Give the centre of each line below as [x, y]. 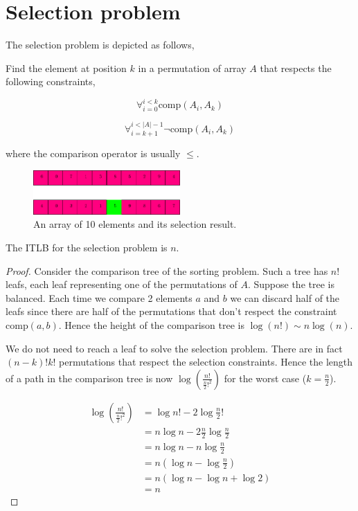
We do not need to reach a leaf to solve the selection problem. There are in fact [174, 348]
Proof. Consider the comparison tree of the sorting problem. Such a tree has [167, 270]
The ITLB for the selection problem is [87, 248]
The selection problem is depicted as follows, [100, 45]
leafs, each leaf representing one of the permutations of [122, 284]
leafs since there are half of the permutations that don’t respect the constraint [171, 311]
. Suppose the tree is [291, 284]
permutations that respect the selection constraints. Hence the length [206, 362]
